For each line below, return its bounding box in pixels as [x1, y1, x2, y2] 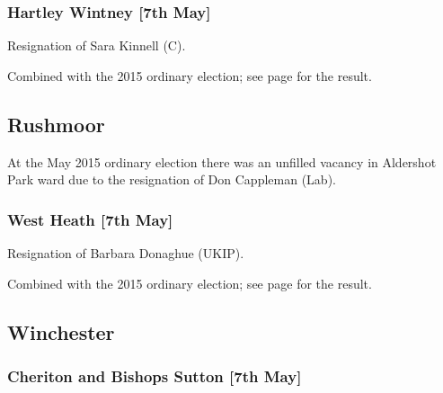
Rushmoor [7, 110, 105, 138]
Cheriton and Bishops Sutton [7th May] [7, 364, 302, 387]
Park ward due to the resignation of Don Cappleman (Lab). [7, 170, 336, 189]
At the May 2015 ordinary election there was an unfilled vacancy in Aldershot [7, 152, 437, 171]
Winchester [7, 317, 115, 345]
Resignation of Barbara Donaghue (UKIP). [7, 244, 244, 263]
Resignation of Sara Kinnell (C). [7, 36, 186, 55]
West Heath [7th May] [7, 208, 173, 230]
